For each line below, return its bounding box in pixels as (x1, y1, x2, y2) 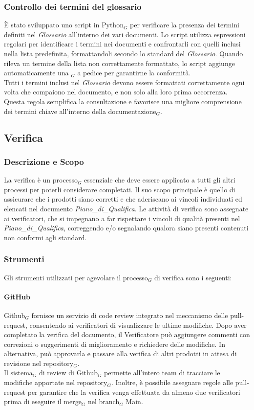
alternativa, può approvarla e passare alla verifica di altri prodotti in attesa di (4, 348, 237, 359)
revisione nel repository (4, 358, 74, 368)
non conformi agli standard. (4, 232, 87, 242)
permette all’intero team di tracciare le (104, 367, 220, 378)
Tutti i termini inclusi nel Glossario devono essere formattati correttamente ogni (4, 77, 245, 87)
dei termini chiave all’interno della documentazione (4, 106, 156, 116)
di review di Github (39, 367, 98, 378)
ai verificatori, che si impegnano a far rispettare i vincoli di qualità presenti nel (4, 213, 240, 223)
